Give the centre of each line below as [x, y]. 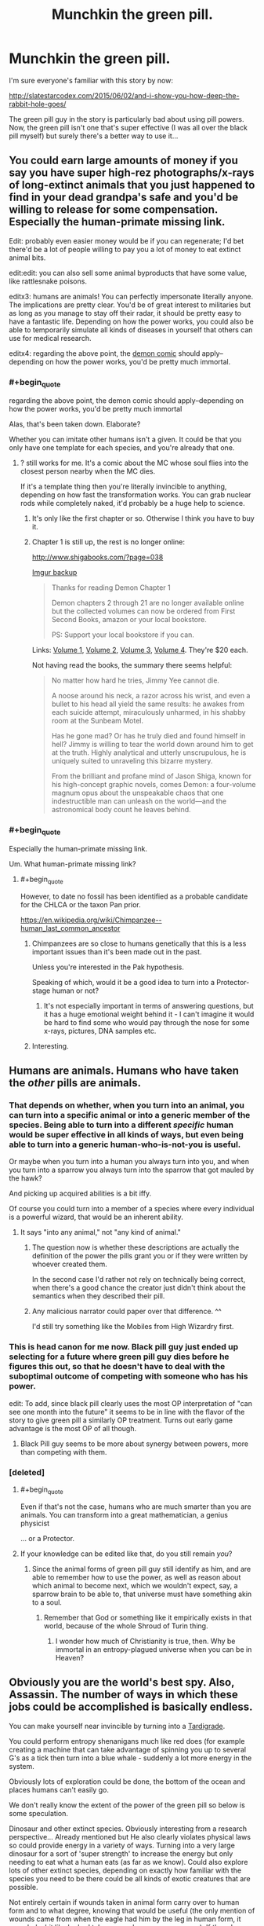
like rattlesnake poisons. [48, 281]
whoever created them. [70, 1264]
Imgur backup [54, 573]
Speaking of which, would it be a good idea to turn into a [123, 982]
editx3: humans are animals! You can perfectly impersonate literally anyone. [131, 296]
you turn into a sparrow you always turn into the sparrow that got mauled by [132, 1170]
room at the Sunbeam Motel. [98, 721]
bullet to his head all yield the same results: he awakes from [148, 704]
